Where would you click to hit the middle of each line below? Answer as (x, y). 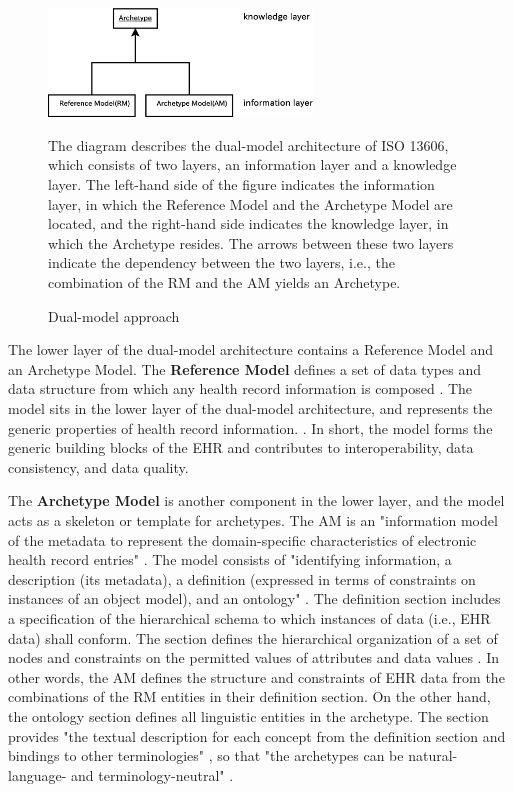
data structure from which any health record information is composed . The (240, 388)
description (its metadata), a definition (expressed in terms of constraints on (242, 578)
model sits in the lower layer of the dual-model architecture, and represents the (250, 408)
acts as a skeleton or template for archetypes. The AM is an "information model (253, 519)
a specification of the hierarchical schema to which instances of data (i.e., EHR (249, 617)
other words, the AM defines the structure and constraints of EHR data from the (256, 676)
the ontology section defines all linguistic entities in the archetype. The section (248, 715)
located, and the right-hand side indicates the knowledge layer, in (248, 223)
